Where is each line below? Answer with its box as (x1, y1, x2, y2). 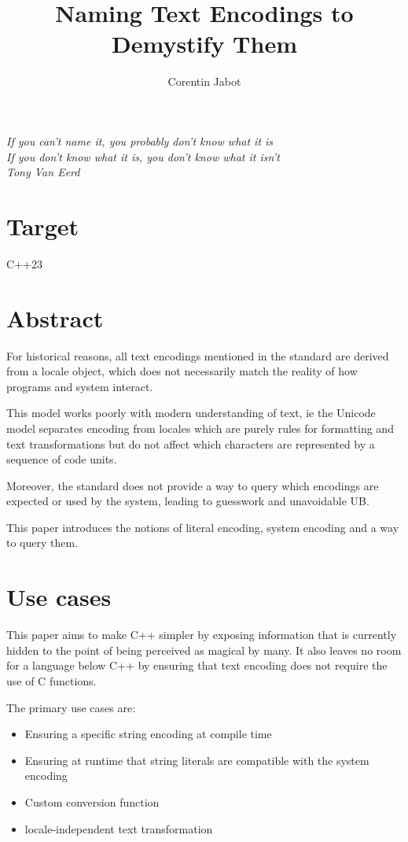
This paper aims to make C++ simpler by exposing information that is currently (6, 626, 397, 643)
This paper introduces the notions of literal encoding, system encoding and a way (6, 519, 399, 535)
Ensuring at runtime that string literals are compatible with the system (24, 752, 369, 768)
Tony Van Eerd (6, 164, 80, 180)
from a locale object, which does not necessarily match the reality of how (6, 363, 358, 379)
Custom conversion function (24, 793, 160, 810)
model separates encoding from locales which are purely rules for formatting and (6, 419, 394, 436)
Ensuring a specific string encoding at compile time (24, 726, 272, 742)
